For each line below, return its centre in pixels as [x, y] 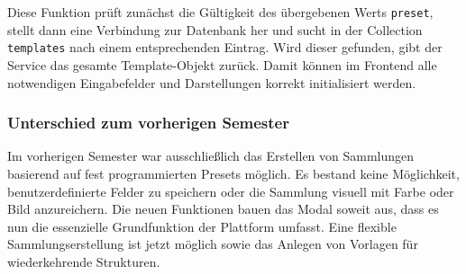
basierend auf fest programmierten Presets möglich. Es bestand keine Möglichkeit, [233, 173]
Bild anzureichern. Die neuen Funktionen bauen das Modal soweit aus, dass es [223, 209]
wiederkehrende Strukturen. [84, 261]
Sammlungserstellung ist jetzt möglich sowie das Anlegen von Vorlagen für [213, 244]
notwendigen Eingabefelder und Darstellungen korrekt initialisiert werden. [212, 82]
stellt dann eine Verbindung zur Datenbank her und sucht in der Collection [215, 29]
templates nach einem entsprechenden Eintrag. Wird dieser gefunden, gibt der [225, 47]
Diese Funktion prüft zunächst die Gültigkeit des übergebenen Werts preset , [220, 12]
